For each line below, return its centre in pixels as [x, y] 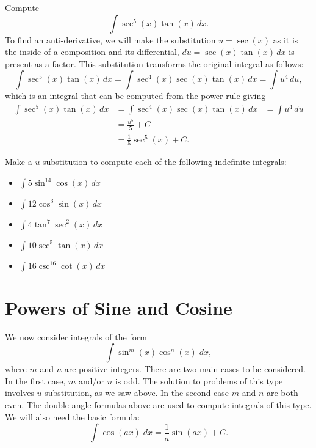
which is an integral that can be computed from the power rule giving [135, 96]
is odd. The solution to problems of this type [199, 380]
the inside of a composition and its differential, [92, 52]
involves [20, 393]
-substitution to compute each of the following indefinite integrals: [163, 161]
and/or [92, 380]
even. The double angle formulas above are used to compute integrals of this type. [158, 405]
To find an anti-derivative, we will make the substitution [110, 39]
